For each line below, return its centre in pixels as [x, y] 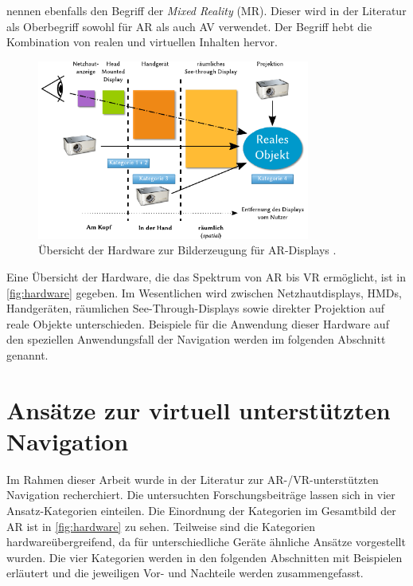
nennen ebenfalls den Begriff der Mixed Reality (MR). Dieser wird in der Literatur [206, 10]
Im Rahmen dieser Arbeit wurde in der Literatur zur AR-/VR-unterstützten [193, 479]
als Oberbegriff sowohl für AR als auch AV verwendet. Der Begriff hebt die [189, 26]
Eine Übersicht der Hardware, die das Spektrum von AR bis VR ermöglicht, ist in [206, 276]
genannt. [27, 354]
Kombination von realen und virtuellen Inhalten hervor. [142, 42]
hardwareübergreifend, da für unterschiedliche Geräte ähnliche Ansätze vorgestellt [206, 542]
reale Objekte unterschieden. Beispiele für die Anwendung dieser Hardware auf [198, 323]
